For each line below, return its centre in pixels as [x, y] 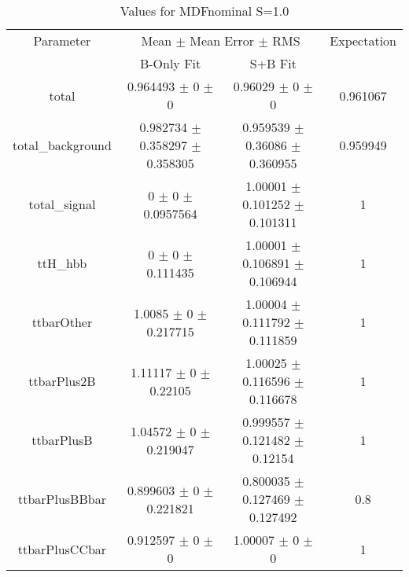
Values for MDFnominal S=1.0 [204, 11]
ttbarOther [62, 322]
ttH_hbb [62, 263]
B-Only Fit [170, 63]
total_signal [62, 204]
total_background [62, 145]
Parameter [62, 40]
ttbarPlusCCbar [62, 549]
